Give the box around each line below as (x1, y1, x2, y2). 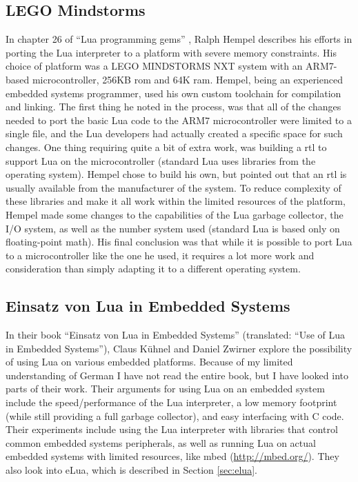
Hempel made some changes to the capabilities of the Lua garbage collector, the (6, 207, 344, 221)
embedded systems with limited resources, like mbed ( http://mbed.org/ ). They (6, 449, 339, 463)
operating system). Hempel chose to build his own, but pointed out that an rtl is (6, 167, 347, 181)
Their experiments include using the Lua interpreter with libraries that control (6, 422, 338, 436)
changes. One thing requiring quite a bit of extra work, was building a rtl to (6, 139, 327, 154)
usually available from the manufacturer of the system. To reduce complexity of (6, 180, 341, 194)
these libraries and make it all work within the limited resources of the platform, (6, 194, 346, 208)
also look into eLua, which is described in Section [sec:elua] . (6, 463, 257, 477)
